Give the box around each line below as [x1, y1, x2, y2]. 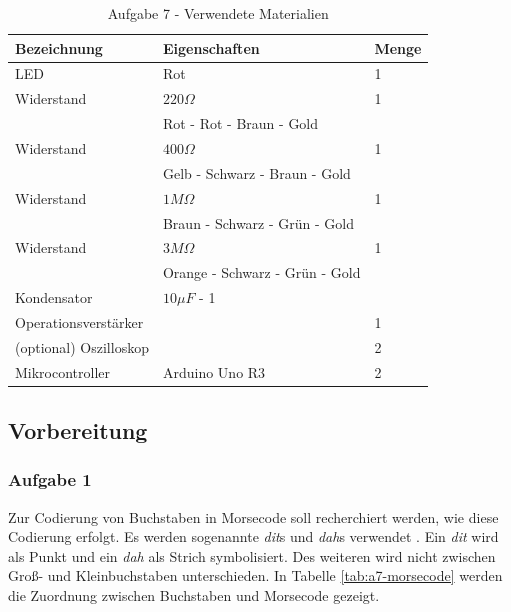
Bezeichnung [15, 37, 103, 58]
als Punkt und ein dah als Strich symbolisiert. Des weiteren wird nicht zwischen [8, 545, 496, 566]
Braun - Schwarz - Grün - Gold [162, 212, 355, 233]
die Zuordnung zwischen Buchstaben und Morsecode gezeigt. [8, 585, 380, 606]
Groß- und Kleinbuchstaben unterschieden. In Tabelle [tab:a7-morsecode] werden [8, 565, 503, 586]
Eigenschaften [162, 37, 260, 58]
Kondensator [15, 287, 93, 308]
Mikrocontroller [15, 361, 111, 382]
